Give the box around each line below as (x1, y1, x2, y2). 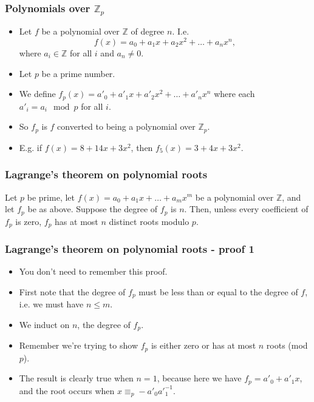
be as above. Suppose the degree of (27, 203, 158, 215)
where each (214, 87, 255, 100)
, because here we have (157, 372, 242, 384)
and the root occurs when (19, 384, 115, 397)
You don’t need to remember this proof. (19, 265, 168, 278)
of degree (131, 25, 165, 38)
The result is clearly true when (19, 372, 134, 384)
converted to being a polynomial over (57, 120, 196, 133)
